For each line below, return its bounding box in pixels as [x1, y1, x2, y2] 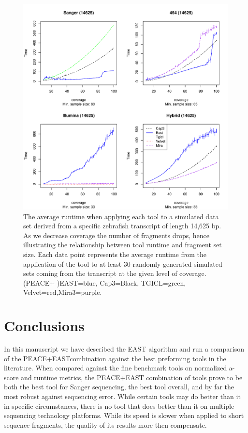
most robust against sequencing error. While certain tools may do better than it [4, 391, 241, 401]
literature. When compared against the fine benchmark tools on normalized [4, 363, 227, 373]
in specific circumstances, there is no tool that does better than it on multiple [4, 401, 234, 411]
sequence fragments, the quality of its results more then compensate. [4, 419, 207, 430]
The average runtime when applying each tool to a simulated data [23, 211, 219, 221]
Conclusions [4, 316, 85, 336]
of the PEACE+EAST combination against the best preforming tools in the [4, 353, 226, 363]
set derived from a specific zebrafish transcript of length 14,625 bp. [23, 221, 221, 231]
